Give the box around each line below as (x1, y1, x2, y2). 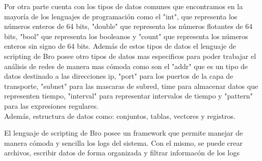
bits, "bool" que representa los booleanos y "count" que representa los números (4, 30, 248, 41)
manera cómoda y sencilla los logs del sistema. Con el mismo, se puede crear (4, 137, 243, 148)
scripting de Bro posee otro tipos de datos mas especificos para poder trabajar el (4, 50, 256, 61)
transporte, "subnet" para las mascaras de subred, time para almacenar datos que (4, 80, 258, 91)
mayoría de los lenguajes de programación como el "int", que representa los (4, 11, 238, 21)
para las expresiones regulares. (4, 100, 99, 111)
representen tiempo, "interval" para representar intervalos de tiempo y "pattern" (4, 90, 253, 101)
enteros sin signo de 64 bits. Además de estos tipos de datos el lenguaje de (4, 41, 236, 51)
